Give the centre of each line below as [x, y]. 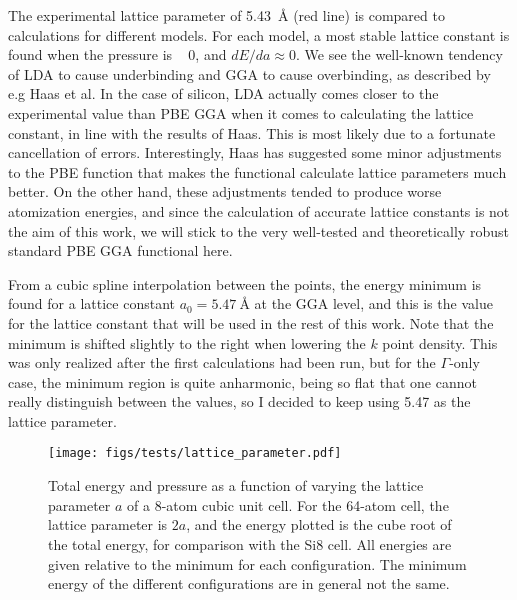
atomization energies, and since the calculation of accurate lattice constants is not [259, 210]
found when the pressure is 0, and [117, 54]
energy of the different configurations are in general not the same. [249, 583]
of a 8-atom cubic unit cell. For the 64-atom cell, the [288, 504]
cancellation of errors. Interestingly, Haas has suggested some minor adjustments [255, 152]
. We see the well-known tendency [399, 54]
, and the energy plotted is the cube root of [319, 524]
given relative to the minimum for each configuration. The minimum [257, 563]
